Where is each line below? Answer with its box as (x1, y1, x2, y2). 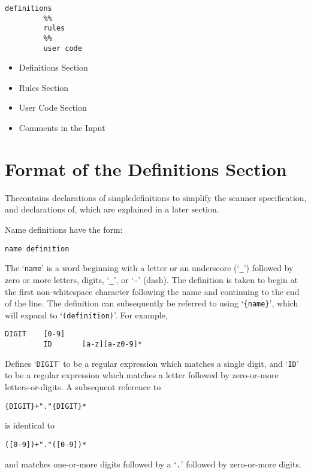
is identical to (5, 419, 55, 432)
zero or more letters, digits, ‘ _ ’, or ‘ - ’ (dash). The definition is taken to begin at (5, 273, 298, 285)
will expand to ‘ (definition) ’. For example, (5, 308, 168, 321)
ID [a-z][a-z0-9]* (43, 340, 143, 349)
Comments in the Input (19, 121, 105, 134)
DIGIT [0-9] (5, 330, 65, 339)
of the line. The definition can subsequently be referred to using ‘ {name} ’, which (5, 297, 298, 309)
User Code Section (19, 101, 87, 114)
